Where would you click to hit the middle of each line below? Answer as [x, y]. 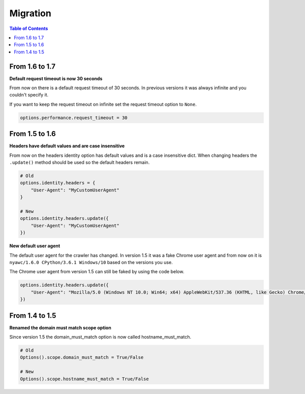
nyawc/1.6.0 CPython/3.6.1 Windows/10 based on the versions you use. [91, 262]
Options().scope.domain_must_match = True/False [82, 357]
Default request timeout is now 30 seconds [56, 78]
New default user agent [35, 246]
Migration [30, 13]
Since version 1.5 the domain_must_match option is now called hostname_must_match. [100, 337]
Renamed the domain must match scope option [60, 327]
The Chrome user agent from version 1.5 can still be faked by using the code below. [97, 272]
